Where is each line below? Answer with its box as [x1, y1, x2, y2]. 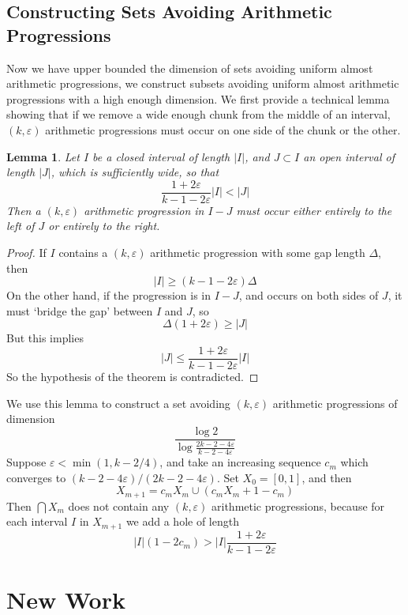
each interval [6, 513, 68, 530]
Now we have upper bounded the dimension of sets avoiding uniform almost [6, 59, 373, 76]
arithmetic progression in [84, 202, 204, 218]
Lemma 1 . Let [6, 148, 80, 164]
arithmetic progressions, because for [211, 497, 385, 514]
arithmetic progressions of [272, 394, 398, 411]
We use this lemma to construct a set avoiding [6, 394, 230, 411]
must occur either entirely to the [236, 202, 392, 218]
